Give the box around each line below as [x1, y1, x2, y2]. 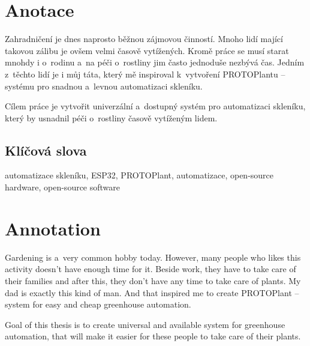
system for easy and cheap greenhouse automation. [5, 298, 191, 311]
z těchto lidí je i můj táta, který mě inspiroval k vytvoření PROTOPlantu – [5, 67, 285, 80]
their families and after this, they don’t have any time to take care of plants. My [5, 274, 301, 287]
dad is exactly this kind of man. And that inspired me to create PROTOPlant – [5, 286, 299, 299]
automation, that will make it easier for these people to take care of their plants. [5, 330, 301, 342]
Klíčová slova [5, 141, 87, 159]
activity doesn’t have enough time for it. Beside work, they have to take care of [5, 263, 296, 275]
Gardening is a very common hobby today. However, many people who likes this [5, 250, 301, 263]
